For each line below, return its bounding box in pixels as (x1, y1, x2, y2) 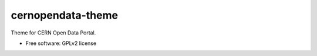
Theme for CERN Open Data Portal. (11, 29, 96, 36)
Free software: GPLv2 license (25, 40, 97, 47)
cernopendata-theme (11, 9, 119, 22)
